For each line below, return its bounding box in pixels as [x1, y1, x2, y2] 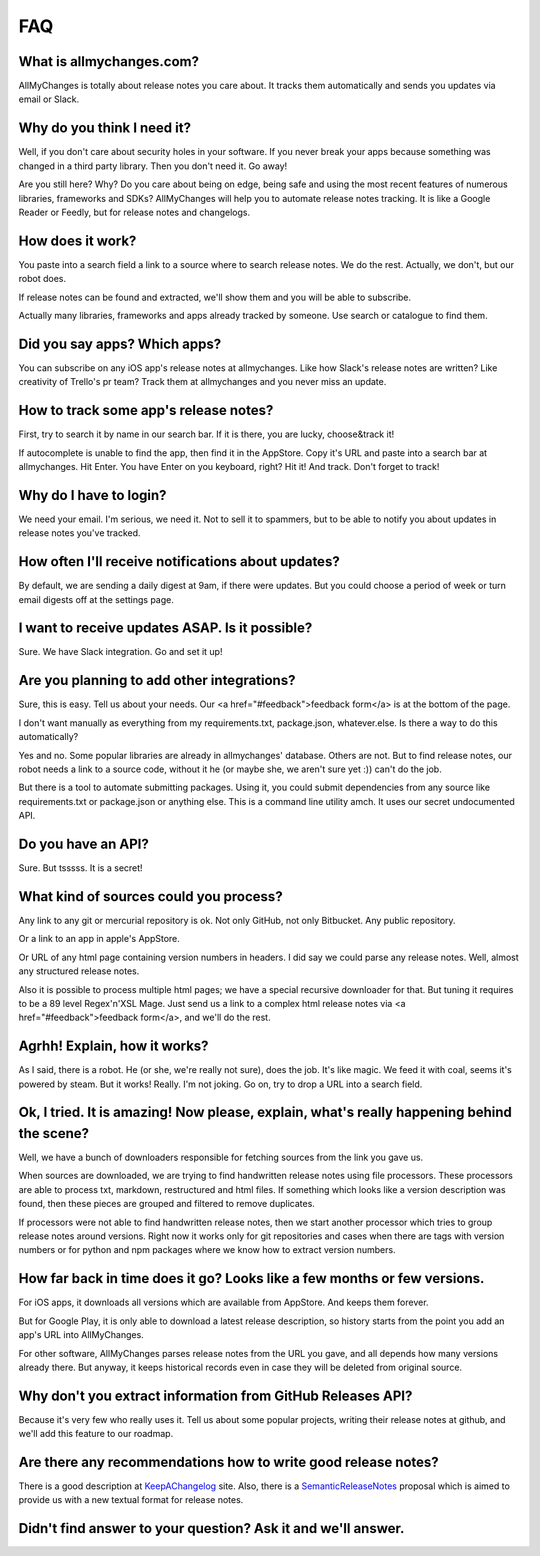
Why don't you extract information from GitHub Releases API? [18, 1387, 413, 1404]
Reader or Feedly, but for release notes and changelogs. [18, 206, 250, 218]
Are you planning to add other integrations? [18, 672, 296, 689]
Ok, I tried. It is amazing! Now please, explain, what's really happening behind [18, 1104, 512, 1121]
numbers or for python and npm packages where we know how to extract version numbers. [18, 1244, 396, 1256]
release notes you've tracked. [18, 527, 141, 539]
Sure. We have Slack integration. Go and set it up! [18, 646, 223, 658]
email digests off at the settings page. [18, 593, 175, 605]
